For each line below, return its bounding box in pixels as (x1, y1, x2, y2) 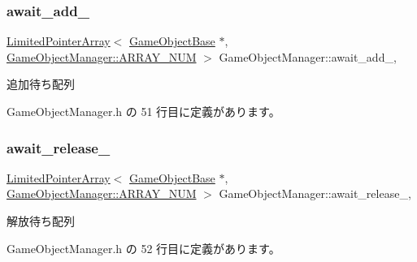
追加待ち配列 (7, 75, 75, 92)
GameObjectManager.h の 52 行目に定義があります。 (7, 239, 280, 256)
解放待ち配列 (7, 213, 75, 229)
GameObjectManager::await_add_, (219, 48, 397, 65)
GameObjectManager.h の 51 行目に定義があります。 (7, 103, 280, 119)
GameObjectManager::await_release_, (219, 185, 411, 202)
